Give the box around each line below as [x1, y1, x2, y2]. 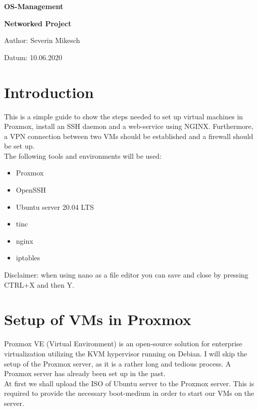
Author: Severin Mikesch [4, 35, 80, 45]
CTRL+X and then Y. [4, 279, 74, 290]
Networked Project [4, 18, 72, 28]
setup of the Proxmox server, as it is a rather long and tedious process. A [4, 358, 231, 369]
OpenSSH [16, 185, 46, 195]
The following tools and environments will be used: [4, 150, 162, 161]
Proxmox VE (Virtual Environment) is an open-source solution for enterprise [4, 338, 242, 349]
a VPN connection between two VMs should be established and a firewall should [4, 130, 253, 141]
